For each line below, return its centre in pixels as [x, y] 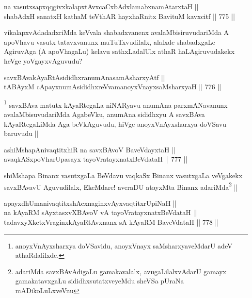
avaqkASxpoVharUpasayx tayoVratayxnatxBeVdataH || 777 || [96, 159]
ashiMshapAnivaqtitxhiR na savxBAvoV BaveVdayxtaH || [90, 149]
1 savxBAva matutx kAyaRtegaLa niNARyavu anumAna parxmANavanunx [116, 104]
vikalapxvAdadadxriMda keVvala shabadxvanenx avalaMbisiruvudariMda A [116, 32]
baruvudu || [21, 133]
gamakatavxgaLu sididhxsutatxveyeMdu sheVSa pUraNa [100, 281]
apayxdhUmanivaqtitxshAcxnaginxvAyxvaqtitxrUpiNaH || [90, 203]
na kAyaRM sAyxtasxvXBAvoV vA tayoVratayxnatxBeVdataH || [101, 212]
